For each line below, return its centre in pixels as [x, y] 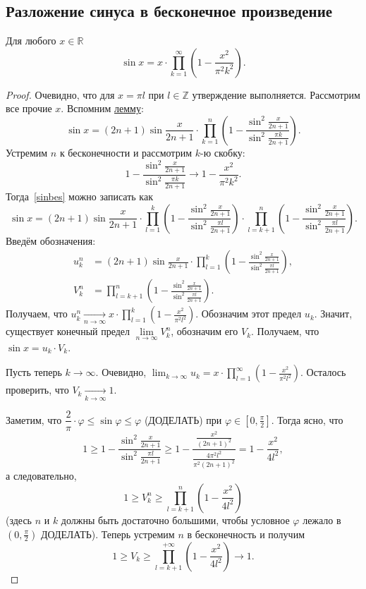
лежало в [322, 520]
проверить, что [37, 390]
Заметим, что [34, 419]
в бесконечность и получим [246, 534]
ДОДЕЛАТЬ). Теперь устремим [108, 534]
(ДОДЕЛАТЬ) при [183, 419]
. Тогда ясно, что [307, 419]
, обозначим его [205, 331]
